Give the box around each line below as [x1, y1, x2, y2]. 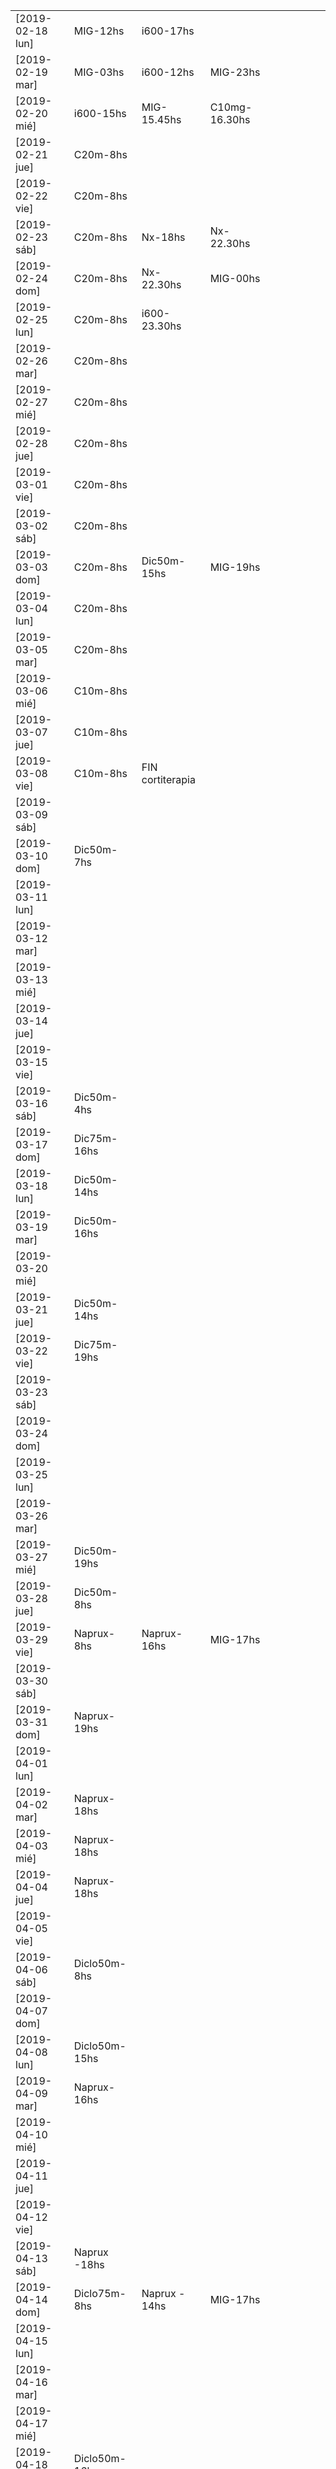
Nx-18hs [141, 230, 186, 244]
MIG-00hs [209, 272, 261, 285]
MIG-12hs [73, 24, 125, 38]
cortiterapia [141, 773, 196, 786]
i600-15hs [73, 107, 127, 120]
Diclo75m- [73, 2287, 127, 2300]
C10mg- [209, 100, 253, 114]
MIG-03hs [73, 65, 125, 79]
